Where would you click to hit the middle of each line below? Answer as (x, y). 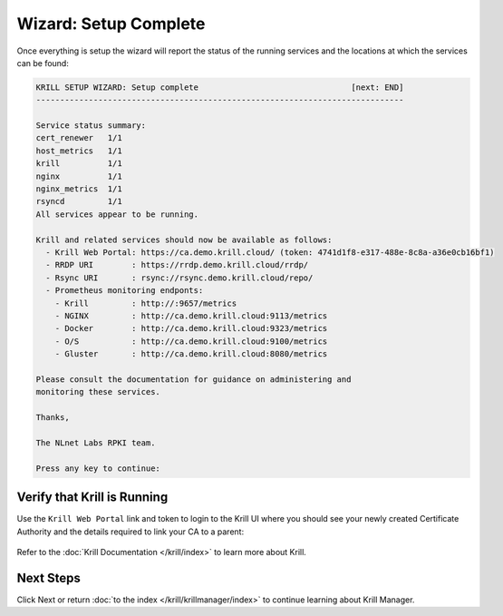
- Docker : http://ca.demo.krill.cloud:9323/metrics (191, 328)
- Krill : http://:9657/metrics (146, 303)
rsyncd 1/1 (79, 201)
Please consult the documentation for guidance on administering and (193, 379)
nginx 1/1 (79, 176)
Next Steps (48, 577)
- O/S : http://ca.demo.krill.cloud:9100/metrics (191, 341)
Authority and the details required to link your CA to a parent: (131, 532)
